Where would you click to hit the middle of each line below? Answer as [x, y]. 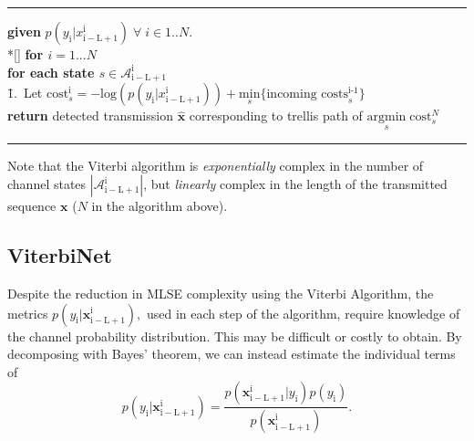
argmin [386, 117]
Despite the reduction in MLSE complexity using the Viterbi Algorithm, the [221, 293]
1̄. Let [25, 93]
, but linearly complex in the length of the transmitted [295, 184]
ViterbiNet [60, 255]
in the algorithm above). [160, 206]
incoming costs [308, 94]
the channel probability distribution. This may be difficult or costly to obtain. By [235, 336]
